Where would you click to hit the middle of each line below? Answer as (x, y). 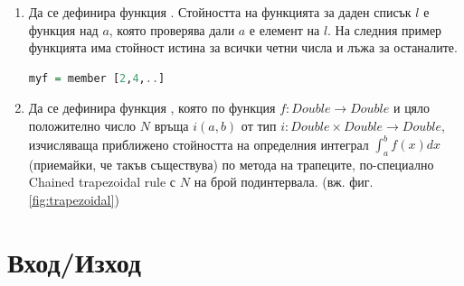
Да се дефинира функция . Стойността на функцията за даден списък (220, 12)
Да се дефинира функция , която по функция (152, 108)
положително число (82, 125)
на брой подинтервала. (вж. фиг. (284, 182)
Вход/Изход (75, 261)
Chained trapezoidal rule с (102, 182)
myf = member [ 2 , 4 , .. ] (97, 78)
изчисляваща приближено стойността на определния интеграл (199, 144)
